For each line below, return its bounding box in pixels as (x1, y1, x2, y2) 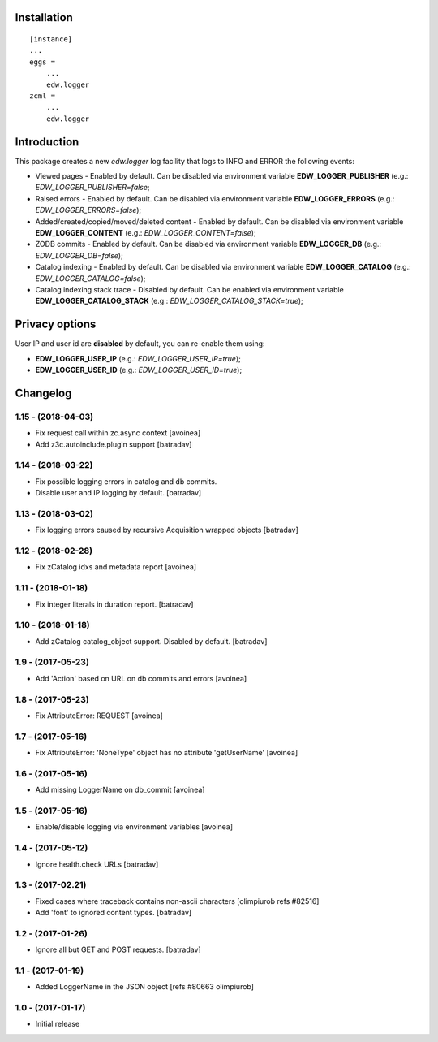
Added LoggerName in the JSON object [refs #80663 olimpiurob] (35, 982, 255, 992)
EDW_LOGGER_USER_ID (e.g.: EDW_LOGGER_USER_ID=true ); (35, 365, 243, 375)
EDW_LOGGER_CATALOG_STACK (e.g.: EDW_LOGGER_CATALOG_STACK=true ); (35, 296, 303, 306)
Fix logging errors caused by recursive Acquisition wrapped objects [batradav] (35, 525, 299, 535)
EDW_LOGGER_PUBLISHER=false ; (35, 183, 150, 192)
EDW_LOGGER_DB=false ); (35, 250, 123, 260)
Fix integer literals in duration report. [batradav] (35, 599, 194, 609)
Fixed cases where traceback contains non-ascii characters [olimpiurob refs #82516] (35, 896, 320, 906)
